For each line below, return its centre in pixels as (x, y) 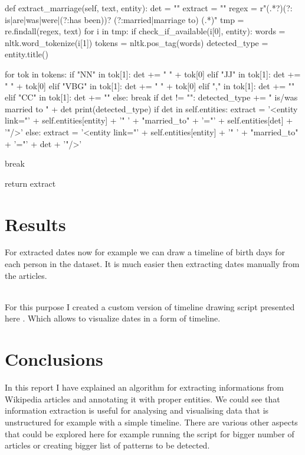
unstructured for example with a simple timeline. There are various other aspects (151, 422)
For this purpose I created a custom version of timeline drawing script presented (150, 306)
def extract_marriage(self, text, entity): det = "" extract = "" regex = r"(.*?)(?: (149, 8)
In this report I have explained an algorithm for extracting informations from (144, 387)
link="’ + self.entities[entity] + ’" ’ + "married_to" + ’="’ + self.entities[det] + (149, 120)
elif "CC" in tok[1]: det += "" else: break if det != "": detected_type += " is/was (151, 97)
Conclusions (54, 359)
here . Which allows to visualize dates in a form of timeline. (113, 318)
